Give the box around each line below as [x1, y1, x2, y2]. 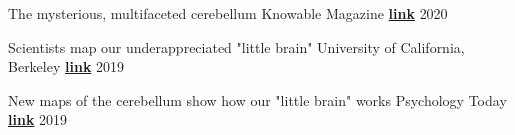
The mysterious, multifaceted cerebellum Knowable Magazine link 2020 [8, 3, 448, 23]
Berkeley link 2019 [8, 56, 125, 77]
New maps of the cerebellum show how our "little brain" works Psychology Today [8, 89, 507, 110]
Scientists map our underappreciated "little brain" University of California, [8, 36, 465, 57]
